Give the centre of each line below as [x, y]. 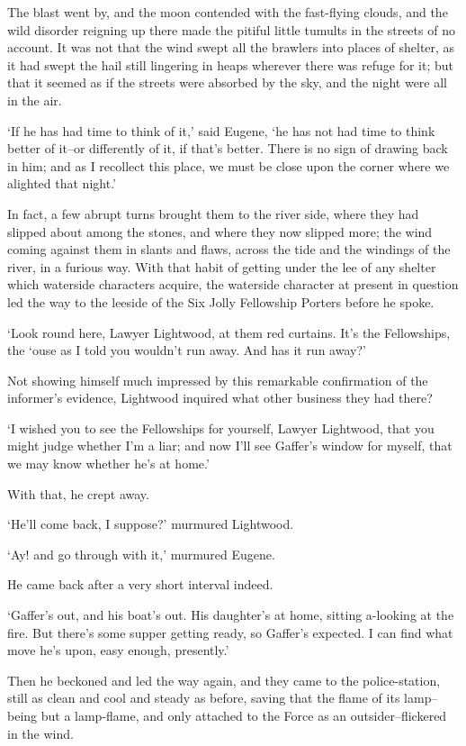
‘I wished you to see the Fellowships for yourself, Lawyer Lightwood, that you [221, 428]
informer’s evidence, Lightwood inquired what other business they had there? [220, 398]
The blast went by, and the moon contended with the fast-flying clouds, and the [228, 12]
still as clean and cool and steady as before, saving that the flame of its [204, 698]
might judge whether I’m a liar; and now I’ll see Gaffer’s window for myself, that [230, 446]
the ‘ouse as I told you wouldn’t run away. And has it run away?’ [187, 350]
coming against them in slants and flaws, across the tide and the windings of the [229, 249]
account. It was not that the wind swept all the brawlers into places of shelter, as [231, 47]
